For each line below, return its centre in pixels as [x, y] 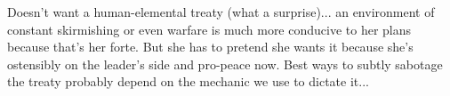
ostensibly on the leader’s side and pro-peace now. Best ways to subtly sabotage [225, 64]
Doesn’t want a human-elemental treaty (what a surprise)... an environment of [221, 12]
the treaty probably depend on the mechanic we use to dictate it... [188, 81]
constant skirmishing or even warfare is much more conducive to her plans [209, 29]
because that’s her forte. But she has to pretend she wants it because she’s [210, 47]
